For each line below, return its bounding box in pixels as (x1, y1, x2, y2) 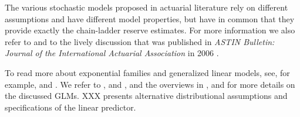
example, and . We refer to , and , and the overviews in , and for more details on (5, 78, 295, 90)
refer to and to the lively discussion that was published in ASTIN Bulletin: (5, 35, 275, 47)
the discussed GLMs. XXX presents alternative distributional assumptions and (5, 90, 288, 102)
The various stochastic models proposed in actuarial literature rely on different (5, 1, 288, 13)
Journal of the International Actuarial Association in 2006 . (5, 47, 219, 59)
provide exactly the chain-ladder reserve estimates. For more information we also (5, 24, 295, 36)
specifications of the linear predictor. (5, 101, 136, 113)
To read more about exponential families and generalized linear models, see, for (5, 66, 290, 78)
